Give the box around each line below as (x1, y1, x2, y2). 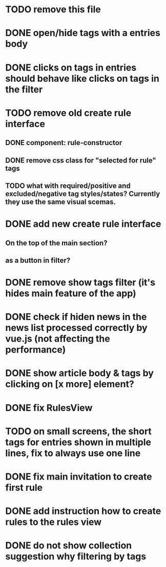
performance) (5, 344, 66, 356)
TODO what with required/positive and (5, 181, 131, 190)
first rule (5, 482, 43, 493)
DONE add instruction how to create (5, 505, 161, 517)
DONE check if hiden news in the (5, 311, 147, 323)
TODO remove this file (5, 4, 101, 15)
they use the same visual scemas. (5, 197, 116, 206)
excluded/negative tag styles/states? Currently (5, 189, 160, 198)
